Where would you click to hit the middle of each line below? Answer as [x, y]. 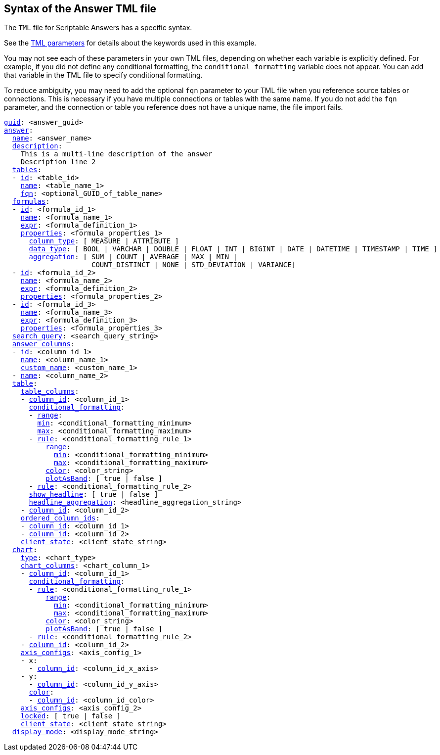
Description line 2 [58, 162]
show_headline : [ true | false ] [93, 495]
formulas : [31, 202]
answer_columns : [44, 344]
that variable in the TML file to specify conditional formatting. [103, 75]
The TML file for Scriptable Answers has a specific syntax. [98, 28]
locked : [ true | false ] [71, 716]
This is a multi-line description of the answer [116, 154]
